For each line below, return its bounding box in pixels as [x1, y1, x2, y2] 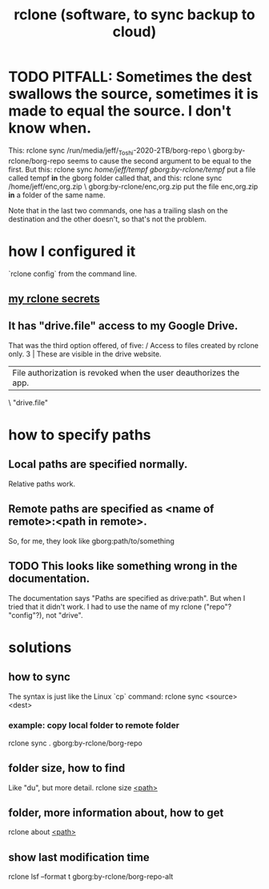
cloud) [112, 22, 157, 41]
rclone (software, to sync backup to [13, 6, 256, 24]
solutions [8, 638, 72, 656]
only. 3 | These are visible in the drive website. [8, 349, 162, 359]
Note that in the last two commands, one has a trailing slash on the [8, 205, 228, 215]
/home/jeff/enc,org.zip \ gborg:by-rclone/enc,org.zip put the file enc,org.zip [8, 181, 259, 191]
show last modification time [8, 850, 150, 864]
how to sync [8, 670, 70, 684]
